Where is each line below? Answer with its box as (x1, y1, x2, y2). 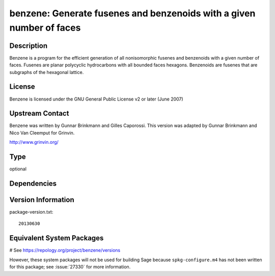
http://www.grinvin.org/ (9, 139, 59, 145)
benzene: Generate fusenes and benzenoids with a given (9, 8, 256, 19)
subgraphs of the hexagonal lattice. (9, 69, 84, 75)
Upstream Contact (9, 109, 69, 118)
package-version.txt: (9, 209, 53, 215)
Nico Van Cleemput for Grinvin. (9, 130, 75, 136)
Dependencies (9, 179, 57, 188)
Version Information (9, 195, 74, 204)
